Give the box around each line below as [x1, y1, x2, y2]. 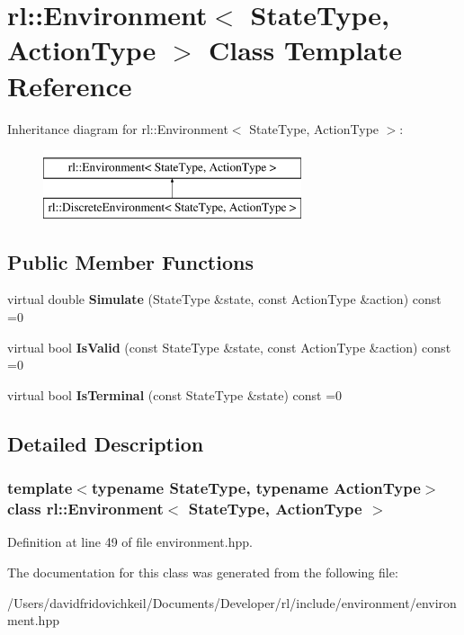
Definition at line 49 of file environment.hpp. [7, 532, 253, 551]
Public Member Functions [7, 247, 254, 275]
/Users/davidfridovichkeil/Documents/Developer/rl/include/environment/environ [7, 593, 457, 612]
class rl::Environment [7, 497, 164, 520]
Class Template [209, 31, 403, 68]
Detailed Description [7, 429, 204, 457]
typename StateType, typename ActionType [91, 477, 421, 499]
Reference [7, 67, 132, 103]
